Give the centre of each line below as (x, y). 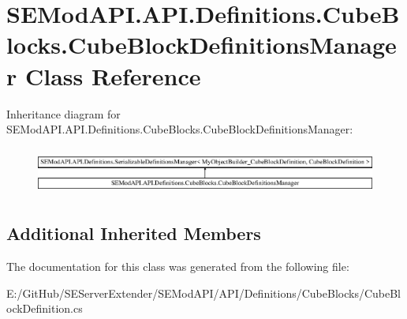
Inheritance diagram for (63, 113)
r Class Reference (104, 75)
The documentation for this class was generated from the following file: (178, 266)
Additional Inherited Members (134, 233)
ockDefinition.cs (45, 308)
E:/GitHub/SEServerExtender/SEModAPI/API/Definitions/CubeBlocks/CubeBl (204, 293)
